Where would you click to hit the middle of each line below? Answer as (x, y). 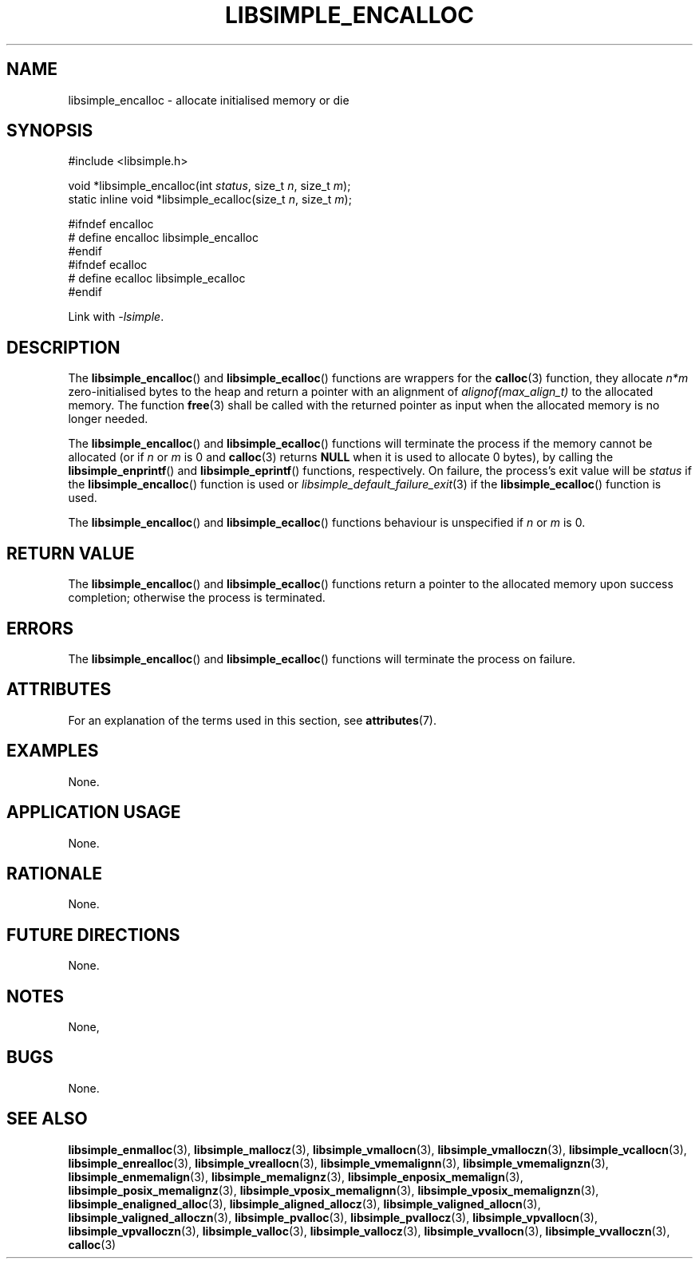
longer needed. (108, 419)
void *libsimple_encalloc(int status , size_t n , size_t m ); (209, 186)
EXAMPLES (53, 751)
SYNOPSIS (50, 131)
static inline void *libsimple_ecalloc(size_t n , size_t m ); (210, 200)
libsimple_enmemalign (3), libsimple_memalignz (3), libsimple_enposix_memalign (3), (296, 1176)
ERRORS (40, 628)
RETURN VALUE (71, 553)
